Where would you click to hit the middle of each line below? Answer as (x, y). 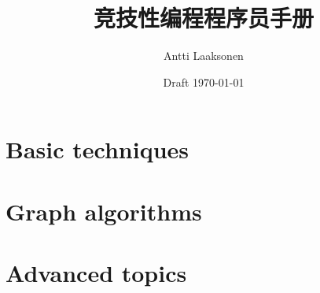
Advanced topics (96, 273)
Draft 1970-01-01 (204, 82)
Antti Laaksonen (204, 56)
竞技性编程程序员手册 (203, 18)
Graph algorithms (104, 211)
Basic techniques (97, 149)
